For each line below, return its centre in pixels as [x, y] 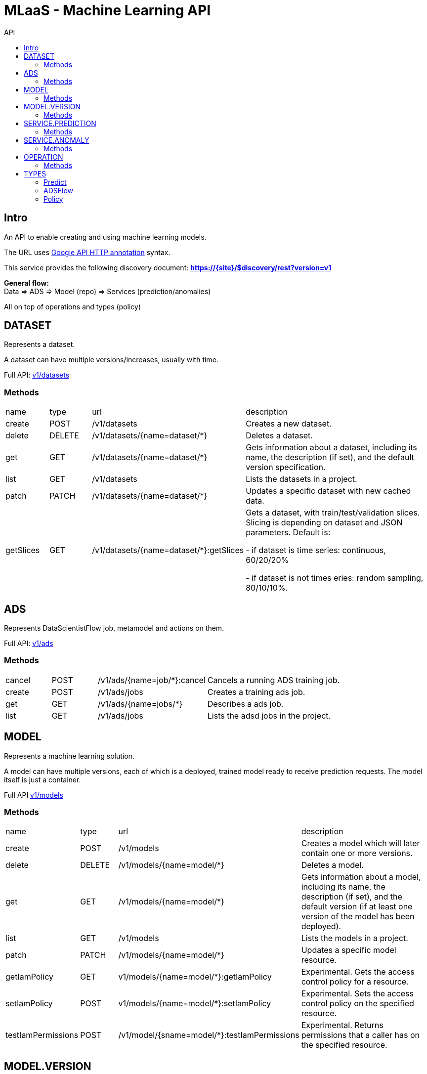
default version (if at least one [357, 907]
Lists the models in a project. [355, 938]
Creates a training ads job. [256, 692]
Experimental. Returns [342, 1025]
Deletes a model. [332, 865]
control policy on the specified [358, 1004]
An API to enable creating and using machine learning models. [105, 237]
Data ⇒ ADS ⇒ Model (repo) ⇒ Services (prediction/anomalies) [107, 291]
